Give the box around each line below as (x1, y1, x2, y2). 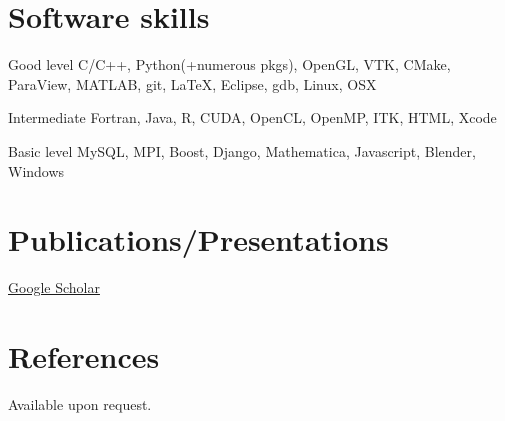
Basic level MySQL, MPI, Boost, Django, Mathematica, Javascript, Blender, (8, 140, 476, 161)
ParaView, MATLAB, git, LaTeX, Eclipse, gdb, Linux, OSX (8, 73, 377, 94)
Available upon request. (8, 393, 152, 414)
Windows (8, 160, 65, 181)
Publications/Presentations (8, 219, 389, 260)
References (8, 336, 160, 376)
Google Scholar (8, 277, 100, 298)
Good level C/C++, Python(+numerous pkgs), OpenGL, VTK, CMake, (8, 54, 451, 75)
